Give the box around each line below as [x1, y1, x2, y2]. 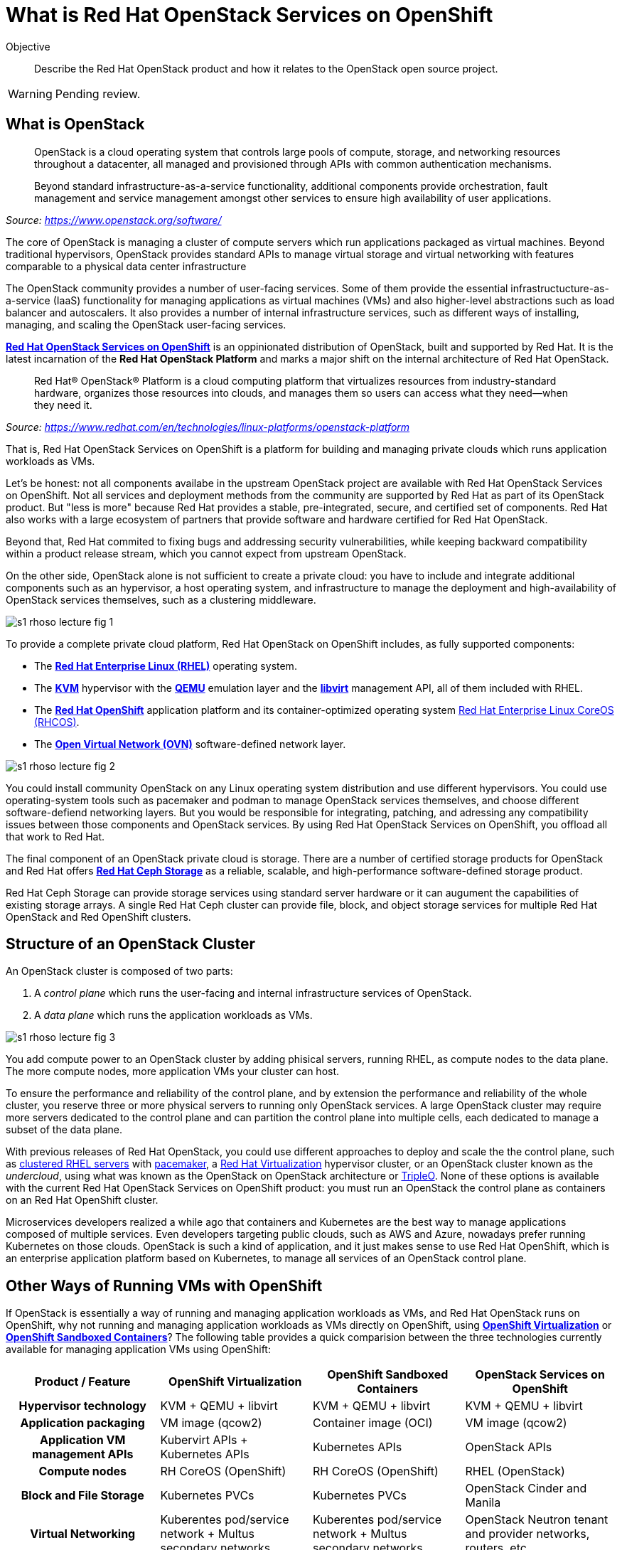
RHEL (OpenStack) [465, 1464, 565, 1479]
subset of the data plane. [6, 1123, 122, 1136]
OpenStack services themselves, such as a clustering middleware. [6, 593, 316, 606]
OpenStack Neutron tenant [465, 1512, 608, 1527]
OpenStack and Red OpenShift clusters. [6, 910, 191, 923]
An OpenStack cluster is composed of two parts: [6, 965, 233, 978]
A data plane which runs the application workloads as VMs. [34, 1009, 313, 1022]
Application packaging [20, 1416, 145, 1431]
